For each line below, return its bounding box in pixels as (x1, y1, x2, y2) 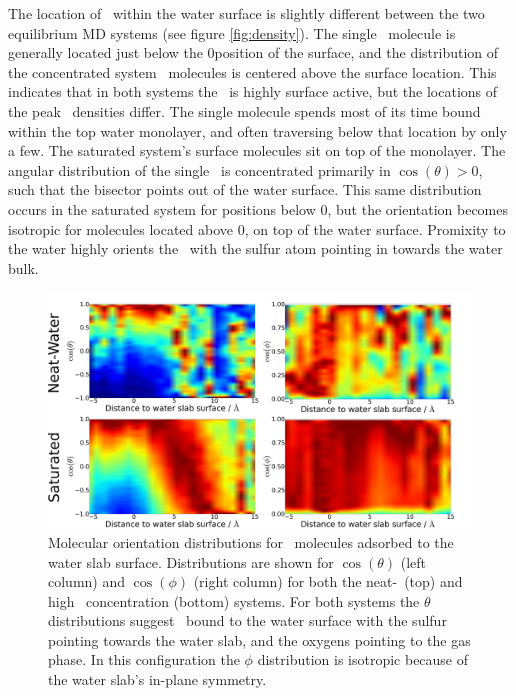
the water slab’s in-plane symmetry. (48, 669, 267, 690)
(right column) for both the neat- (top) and (193, 571, 463, 592)
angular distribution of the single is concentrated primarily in (8, 159, 391, 180)
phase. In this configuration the (48, 649, 240, 670)
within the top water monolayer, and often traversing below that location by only (8, 120, 507, 141)
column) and (48, 571, 126, 592)
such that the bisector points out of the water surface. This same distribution (8, 179, 482, 200)
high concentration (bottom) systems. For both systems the (48, 590, 420, 611)
